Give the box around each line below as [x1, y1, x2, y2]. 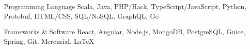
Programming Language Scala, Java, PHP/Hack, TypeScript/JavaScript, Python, [4, 1, 247, 11]
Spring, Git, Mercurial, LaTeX [4, 36, 94, 46]
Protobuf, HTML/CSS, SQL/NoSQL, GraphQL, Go [4, 10, 159, 20]
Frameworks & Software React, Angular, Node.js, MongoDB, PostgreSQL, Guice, [4, 27, 246, 37]
